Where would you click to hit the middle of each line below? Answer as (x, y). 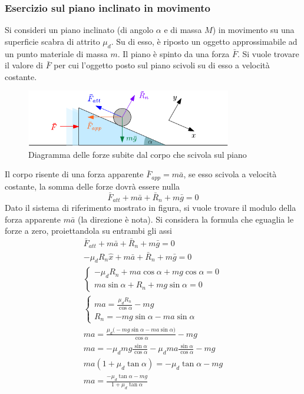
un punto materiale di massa (56, 53)
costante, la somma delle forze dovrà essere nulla (92, 186)
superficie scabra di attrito (52, 41)
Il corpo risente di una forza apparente (74, 174)
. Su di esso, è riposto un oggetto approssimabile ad (204, 41)
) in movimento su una (253, 30)
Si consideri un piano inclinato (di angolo (79, 30)
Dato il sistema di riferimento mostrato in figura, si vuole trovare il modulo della (151, 207)
